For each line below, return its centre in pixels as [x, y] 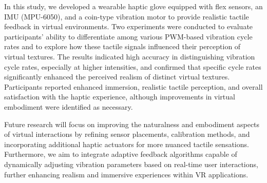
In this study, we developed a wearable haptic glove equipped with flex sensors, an [133, 6]
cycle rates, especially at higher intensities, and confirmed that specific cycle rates [133, 66]
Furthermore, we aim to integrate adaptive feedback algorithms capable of [121, 154]
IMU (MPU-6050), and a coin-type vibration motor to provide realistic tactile [127, 16]
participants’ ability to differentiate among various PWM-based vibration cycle [128, 36]
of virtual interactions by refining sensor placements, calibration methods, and [127, 134]
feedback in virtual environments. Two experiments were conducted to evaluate [129, 26]
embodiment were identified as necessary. [69, 106]
